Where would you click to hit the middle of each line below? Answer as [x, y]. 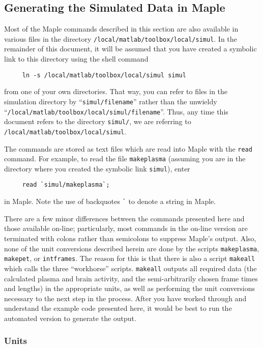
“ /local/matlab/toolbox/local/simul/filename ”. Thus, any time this [116, 111]
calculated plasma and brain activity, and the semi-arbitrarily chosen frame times [131, 278]
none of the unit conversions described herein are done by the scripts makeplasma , [132, 248]
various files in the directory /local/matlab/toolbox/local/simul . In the [121, 38]
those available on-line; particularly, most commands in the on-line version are [126, 228]
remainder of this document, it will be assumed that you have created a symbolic [130, 49]
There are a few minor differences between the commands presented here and [124, 218]
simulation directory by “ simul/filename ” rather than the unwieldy [111, 101]
